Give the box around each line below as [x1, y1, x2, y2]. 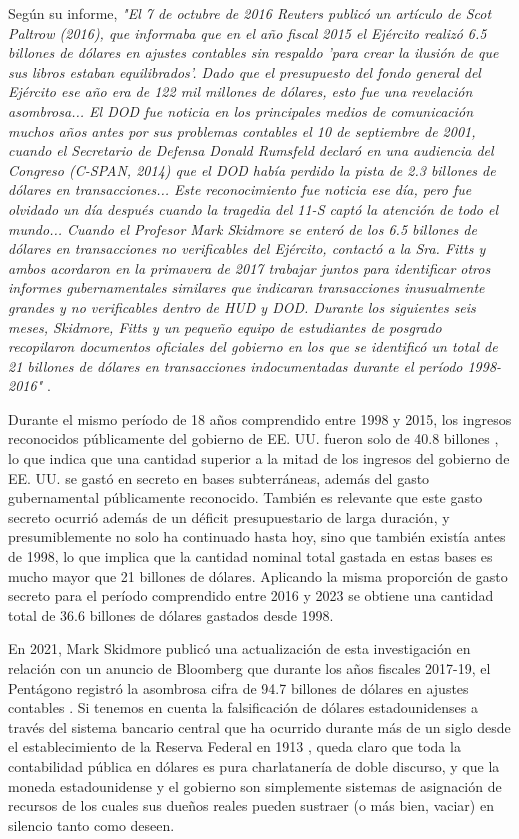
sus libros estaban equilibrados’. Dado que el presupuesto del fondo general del [8, 61, 481, 82]
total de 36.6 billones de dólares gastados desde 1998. [8, 604, 334, 625]
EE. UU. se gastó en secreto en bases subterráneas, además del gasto [8, 467, 430, 488]
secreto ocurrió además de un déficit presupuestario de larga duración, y [8, 506, 450, 527]
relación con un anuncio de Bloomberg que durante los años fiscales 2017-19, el [8, 658, 491, 678]
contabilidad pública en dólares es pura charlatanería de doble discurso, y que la [8, 755, 500, 776]
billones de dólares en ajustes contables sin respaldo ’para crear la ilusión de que [8, 42, 499, 63]
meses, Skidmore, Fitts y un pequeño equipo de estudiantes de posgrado [8, 316, 442, 337]
